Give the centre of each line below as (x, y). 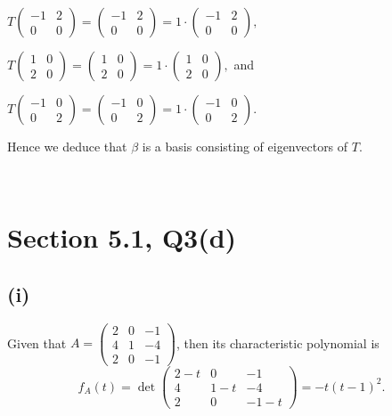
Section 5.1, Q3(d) (122, 237)
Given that (37, 343)
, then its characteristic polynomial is (278, 343)
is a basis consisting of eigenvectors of (245, 146)
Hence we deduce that (67, 146)
